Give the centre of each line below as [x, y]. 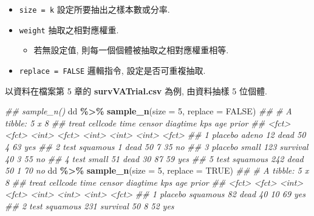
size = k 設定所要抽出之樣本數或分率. [94, 9]
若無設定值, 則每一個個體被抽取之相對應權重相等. [131, 50]
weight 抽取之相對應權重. [69, 29]
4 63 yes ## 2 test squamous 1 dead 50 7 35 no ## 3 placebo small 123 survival [157, 146]
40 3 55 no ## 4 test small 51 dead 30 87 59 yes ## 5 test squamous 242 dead [154, 158]
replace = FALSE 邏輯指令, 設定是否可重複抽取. [112, 70]
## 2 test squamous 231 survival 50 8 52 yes [90, 205]
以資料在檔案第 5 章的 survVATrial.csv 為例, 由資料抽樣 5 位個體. [136, 90]
